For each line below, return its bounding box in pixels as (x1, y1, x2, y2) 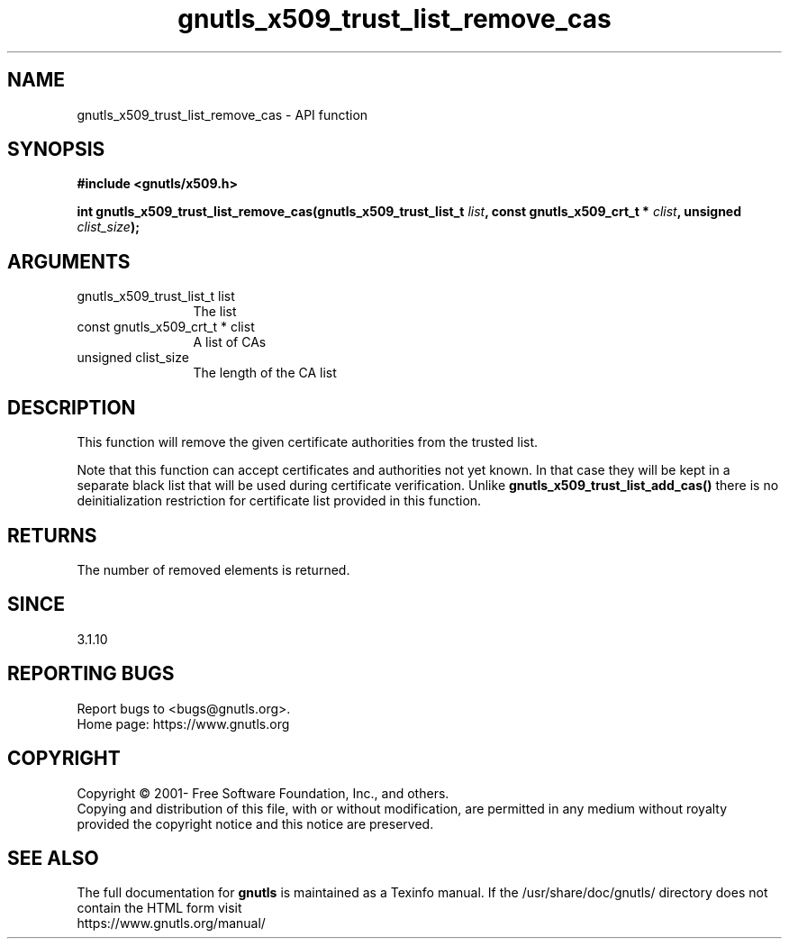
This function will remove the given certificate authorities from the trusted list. (77, 434, 539, 450)
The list (193, 304, 237, 320)
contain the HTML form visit (77, 900, 242, 916)
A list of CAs (193, 334, 267, 350)
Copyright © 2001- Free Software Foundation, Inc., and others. (77, 785, 449, 801)
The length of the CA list (193, 365, 337, 381)
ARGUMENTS (7, 250, 131, 273)
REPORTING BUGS (7, 662, 175, 686)
